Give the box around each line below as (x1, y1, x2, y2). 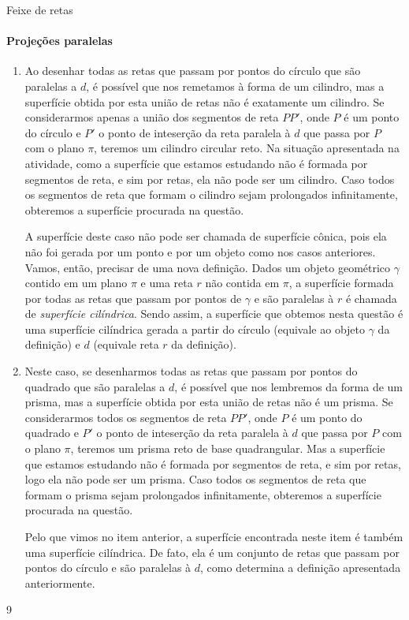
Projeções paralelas (6, 32, 113, 49)
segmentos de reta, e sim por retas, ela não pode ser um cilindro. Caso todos (24, 170, 395, 187)
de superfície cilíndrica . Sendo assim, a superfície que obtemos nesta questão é (24, 305, 403, 322)
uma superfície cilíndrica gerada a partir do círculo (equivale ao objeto (24, 320, 366, 337)
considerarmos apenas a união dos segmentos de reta (24, 109, 279, 125)
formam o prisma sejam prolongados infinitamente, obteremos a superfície (24, 486, 381, 502)
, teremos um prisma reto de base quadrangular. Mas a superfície (70, 440, 385, 457)
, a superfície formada (288, 275, 394, 291)
